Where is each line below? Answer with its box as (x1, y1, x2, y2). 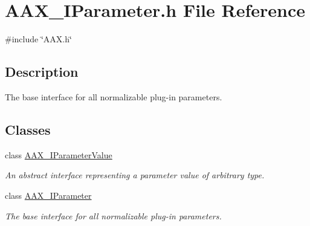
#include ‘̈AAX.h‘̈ (5, 33, 72, 45)
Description (5, 62, 79, 81)
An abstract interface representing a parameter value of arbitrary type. (5, 169, 265, 181)
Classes (5, 120, 51, 138)
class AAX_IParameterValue (5, 148, 112, 161)
